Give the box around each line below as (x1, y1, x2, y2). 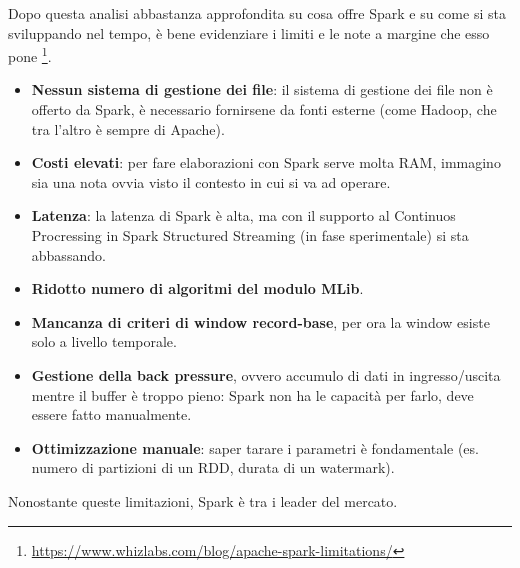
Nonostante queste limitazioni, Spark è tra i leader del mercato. (8, 490, 398, 511)
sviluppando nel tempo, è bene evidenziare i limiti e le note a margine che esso (8, 22, 490, 43)
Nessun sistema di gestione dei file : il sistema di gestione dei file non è (31, 79, 493, 100)
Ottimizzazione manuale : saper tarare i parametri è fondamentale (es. (31, 437, 479, 458)
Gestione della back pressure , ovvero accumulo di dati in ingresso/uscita (31, 364, 501, 385)
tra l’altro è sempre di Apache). (31, 118, 225, 139)
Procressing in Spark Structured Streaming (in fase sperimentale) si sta (31, 225, 469, 245)
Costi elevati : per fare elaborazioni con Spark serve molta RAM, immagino (31, 152, 501, 173)
